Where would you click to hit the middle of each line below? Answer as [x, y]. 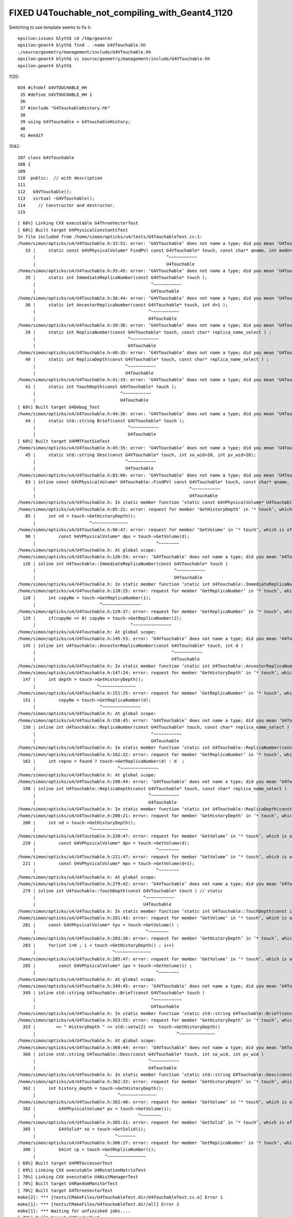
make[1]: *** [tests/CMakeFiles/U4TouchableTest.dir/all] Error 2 [99, 1204]
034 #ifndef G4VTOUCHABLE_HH [52, 88]
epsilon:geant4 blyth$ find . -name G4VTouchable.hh [82, 45]
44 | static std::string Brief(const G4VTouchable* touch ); [105, 421]
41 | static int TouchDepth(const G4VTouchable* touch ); [101, 387]
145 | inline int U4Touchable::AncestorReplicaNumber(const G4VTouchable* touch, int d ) [133, 645]
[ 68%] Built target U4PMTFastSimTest [64, 441]
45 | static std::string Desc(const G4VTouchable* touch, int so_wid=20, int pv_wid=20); [141, 455]
